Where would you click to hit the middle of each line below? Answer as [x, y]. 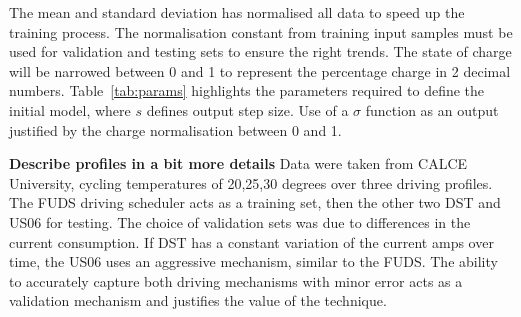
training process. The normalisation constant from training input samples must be [261, 31]
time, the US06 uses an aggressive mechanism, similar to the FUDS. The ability [253, 261]
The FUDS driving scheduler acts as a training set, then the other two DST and [255, 202]
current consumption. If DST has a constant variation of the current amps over [251, 241]
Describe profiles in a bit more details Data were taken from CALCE [238, 163]
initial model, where [70, 109]
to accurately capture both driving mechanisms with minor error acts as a [236, 280]
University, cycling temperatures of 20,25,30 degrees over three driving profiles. [251, 182]
